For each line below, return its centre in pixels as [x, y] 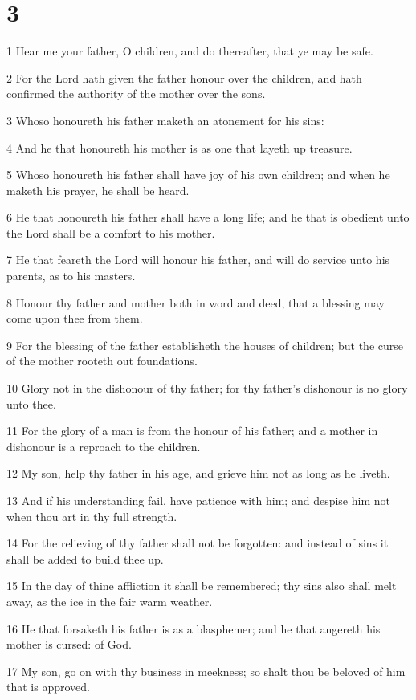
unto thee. [31, 403]
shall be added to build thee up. [85, 558]
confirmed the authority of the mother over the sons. [136, 94]
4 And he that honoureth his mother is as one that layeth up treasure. [179, 147]
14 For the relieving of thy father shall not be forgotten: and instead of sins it [198, 543]
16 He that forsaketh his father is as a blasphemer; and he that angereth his [194, 628]
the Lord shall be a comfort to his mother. [111, 232]
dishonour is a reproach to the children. [104, 446]
